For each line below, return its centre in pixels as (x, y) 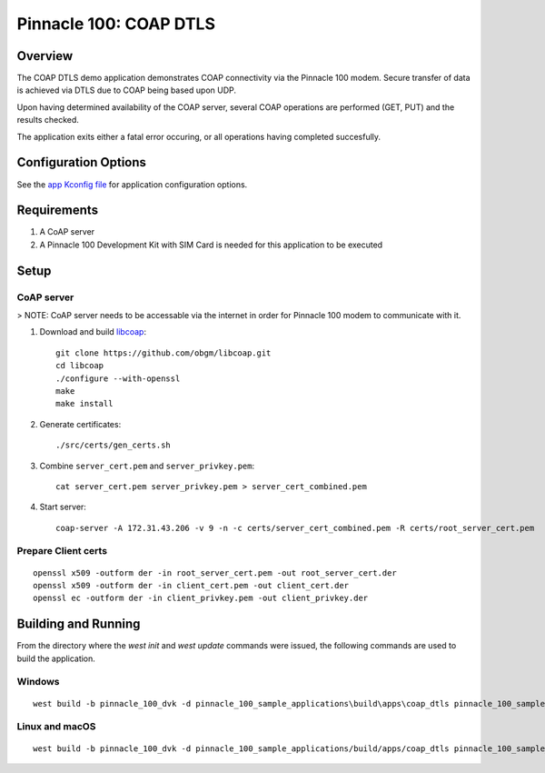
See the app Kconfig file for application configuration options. (132, 184)
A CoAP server (67, 232)
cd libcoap (80, 366)
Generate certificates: (80, 424)
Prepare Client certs (62, 551)
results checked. (48, 120)
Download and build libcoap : (93, 332)
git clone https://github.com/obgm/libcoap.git (163, 353)
